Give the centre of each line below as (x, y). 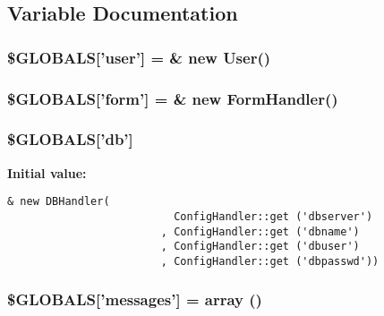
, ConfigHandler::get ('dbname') (260, 231)
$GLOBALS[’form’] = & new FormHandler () (173, 98)
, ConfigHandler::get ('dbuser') (260, 247)
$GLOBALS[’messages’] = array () (135, 299)
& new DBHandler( (59, 202)
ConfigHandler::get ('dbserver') (273, 216)
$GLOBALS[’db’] (70, 139)
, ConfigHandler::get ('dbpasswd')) (270, 261)
